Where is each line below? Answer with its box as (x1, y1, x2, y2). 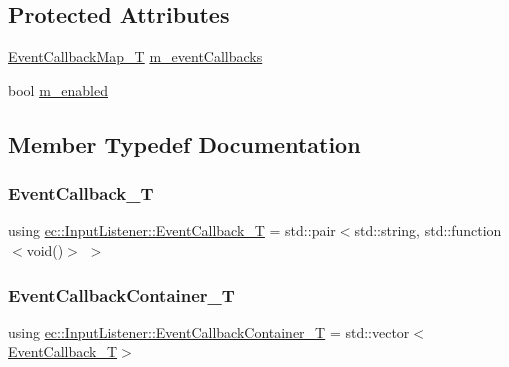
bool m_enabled (8, 79, 108, 100)
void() (26, 239, 64, 260)
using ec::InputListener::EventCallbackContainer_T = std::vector (8, 321, 410, 342)
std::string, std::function (354, 220, 502, 241)
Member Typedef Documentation (8, 128, 361, 159)
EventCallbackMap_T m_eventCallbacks (8, 46, 263, 67)
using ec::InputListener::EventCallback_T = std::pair (8, 220, 336, 241)
